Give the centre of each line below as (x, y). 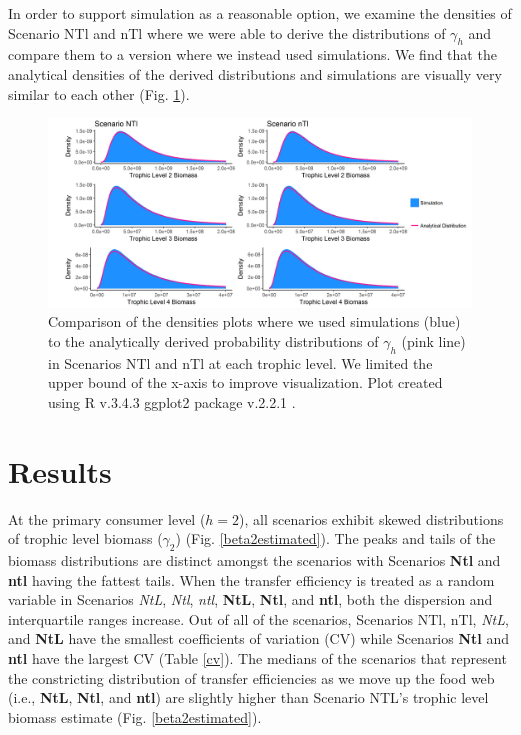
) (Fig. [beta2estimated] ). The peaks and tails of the (335, 538)
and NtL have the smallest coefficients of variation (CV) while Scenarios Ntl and (259, 638)
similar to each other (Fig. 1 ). (99, 93)
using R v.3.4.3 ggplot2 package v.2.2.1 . (172, 401)
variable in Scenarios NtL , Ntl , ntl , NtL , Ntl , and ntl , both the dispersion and (250, 599)
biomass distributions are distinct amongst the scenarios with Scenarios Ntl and (254, 560)
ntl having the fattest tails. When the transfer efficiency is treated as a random (251, 579)
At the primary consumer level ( (107, 518)
